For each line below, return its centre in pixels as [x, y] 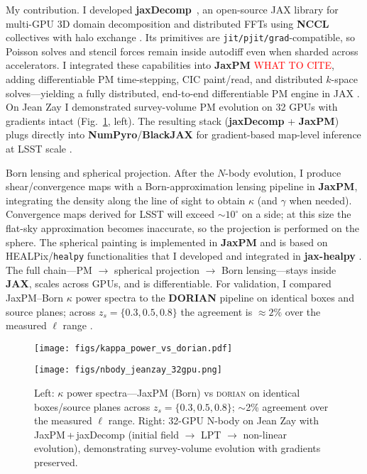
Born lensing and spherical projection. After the [110, 172]
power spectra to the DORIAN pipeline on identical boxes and [215, 297]
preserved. [56, 462]
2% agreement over [287, 406]
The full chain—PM [49, 269]
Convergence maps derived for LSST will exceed [110, 214]
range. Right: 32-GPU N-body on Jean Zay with [213, 420]
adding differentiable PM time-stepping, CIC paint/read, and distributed [164, 79]
